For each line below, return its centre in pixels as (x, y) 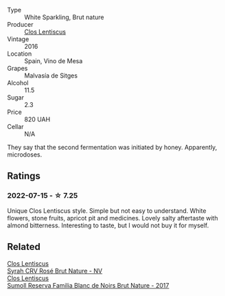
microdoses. (25, 155)
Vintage (18, 39)
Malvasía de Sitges (51, 76)
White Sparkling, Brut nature (64, 17)
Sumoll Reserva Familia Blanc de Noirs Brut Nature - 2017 (88, 285)
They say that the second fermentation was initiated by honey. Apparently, (112, 147)
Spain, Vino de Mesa (54, 61)
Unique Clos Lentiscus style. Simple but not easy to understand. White (107, 210)
